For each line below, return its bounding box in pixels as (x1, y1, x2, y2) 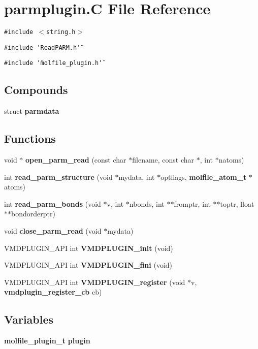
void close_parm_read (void (4, 226, 102, 236)
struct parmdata (4, 106, 59, 116)
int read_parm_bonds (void (4, 198, 101, 209)
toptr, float (220, 198, 254, 209)
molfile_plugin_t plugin (4, 335, 90, 346)
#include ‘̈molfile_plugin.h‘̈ (4, 59, 103, 67)
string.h (46, 28, 76, 36)
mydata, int (118, 171, 155, 182)
